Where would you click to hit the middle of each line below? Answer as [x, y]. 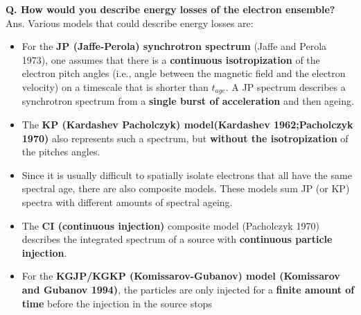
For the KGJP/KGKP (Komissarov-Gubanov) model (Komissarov [181, 276]
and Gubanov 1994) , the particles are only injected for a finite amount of [188, 289]
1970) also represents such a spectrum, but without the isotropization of [185, 138]
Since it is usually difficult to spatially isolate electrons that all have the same [187, 174]
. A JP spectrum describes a [285, 86]
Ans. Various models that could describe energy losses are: [130, 23]
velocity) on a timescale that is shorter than [115, 86]
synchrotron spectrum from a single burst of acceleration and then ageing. [188, 101]
